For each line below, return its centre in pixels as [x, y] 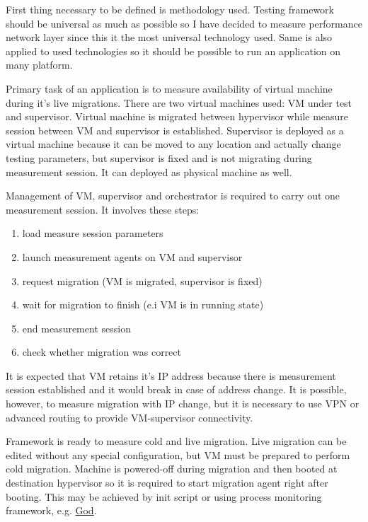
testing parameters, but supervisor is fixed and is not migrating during [159, 157]
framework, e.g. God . [51, 510]
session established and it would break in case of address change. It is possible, [176, 389]
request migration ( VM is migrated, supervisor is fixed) [142, 280]
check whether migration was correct [102, 352]
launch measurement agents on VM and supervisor [132, 256]
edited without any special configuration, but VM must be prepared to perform [178, 454]
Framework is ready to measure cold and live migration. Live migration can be [176, 441]
